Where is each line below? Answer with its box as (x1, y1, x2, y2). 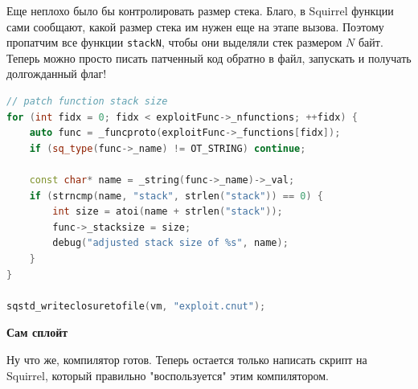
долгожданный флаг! (6, 65, 107, 82)
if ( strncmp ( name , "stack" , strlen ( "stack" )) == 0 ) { (29, 190, 323, 202)
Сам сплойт (6, 324, 68, 341)
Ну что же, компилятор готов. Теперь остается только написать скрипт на (6, 350, 367, 367)
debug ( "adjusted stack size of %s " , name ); (52, 237, 289, 249)
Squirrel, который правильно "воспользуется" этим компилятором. (6, 366, 329, 383)
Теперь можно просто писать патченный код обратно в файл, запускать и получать (6, 49, 412, 66)
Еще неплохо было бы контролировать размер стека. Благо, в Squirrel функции (6, 2, 394, 18)
